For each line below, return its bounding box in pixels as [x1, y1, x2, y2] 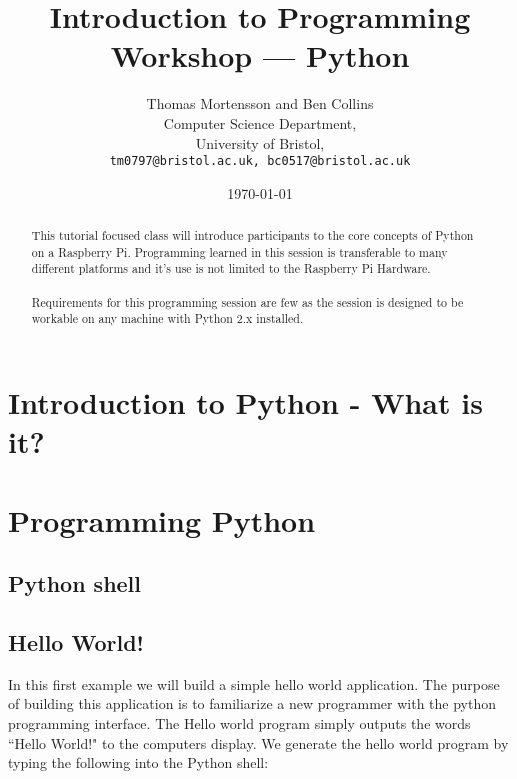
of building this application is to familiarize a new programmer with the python [8, 693, 497, 714]
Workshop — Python [110, 35, 410, 76]
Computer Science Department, [163, 112, 357, 133]
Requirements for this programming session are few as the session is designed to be [31, 293, 464, 310]
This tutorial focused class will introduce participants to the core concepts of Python [31, 227, 474, 244]
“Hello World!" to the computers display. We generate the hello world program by [8, 732, 509, 753]
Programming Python [8, 499, 316, 540]
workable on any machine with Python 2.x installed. [31, 310, 304, 327]
